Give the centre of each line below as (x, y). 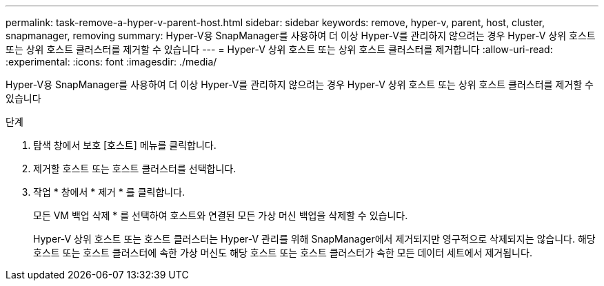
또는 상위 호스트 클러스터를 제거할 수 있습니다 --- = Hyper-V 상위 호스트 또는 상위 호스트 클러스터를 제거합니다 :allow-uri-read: (279, 49)
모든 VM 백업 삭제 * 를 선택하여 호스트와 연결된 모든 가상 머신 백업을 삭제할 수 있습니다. (221, 215)
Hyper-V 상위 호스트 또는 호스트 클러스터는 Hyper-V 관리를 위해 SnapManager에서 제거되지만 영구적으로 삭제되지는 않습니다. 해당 (314, 239)
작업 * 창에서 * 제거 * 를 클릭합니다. (109, 192)
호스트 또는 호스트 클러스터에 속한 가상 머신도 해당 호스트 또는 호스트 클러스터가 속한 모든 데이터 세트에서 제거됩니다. (283, 253)
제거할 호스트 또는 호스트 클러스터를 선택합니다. (135, 168)
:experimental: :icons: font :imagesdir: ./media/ (111, 62)
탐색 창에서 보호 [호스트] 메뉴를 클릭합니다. (125, 145)
